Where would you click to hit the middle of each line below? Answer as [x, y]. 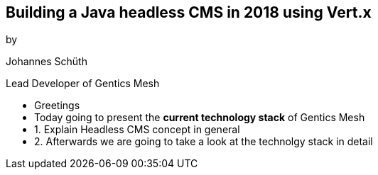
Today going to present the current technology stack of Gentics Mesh [200, 118]
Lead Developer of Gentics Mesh [83, 84]
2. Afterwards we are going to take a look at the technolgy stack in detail [204, 142]
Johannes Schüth [47, 62]
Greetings [57, 106]
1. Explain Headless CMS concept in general [137, 130]
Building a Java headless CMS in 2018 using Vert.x [189, 12]
